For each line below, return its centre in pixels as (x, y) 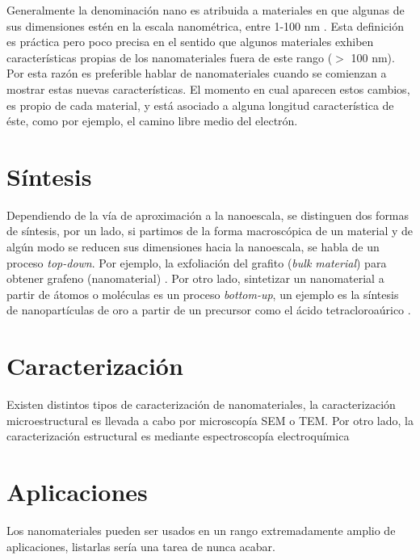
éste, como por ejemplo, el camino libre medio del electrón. (152, 121)
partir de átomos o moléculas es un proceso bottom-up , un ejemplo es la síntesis (203, 294)
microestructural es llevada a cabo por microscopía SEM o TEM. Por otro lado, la (210, 420)
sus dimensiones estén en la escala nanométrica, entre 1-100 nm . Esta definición (205, 25)
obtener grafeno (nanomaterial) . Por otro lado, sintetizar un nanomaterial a (195, 278)
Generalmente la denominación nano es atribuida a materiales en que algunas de (206, 10)
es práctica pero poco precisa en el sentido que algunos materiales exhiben (190, 42)
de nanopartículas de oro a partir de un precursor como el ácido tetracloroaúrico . (209, 310)
